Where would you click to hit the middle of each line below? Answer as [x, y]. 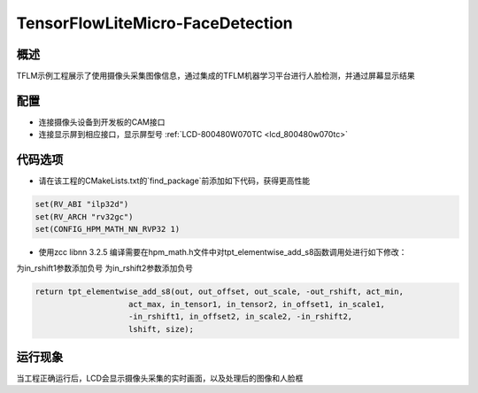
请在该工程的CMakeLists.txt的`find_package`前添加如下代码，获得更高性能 [174, 181]
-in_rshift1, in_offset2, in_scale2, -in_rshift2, [241, 317]
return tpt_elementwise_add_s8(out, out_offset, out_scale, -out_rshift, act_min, [220, 292]
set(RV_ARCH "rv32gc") [84, 216]
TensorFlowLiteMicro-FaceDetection [154, 23]
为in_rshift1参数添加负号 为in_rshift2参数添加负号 [105, 268]
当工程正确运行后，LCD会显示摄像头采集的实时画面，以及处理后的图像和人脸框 [160, 378]
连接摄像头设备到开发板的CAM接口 [102, 122]
